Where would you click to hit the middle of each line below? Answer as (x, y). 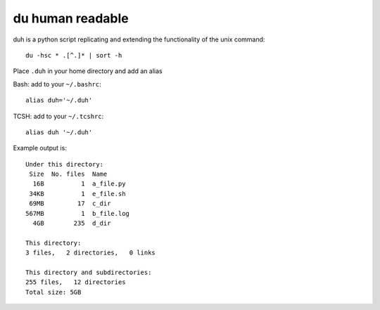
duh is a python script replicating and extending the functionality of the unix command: (139, 39)
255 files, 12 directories (76, 282)
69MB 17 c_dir (70, 204)
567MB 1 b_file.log (78, 213)
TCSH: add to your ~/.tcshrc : (58, 116)
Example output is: (40, 148)
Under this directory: (65, 164)
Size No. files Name (68, 174)
